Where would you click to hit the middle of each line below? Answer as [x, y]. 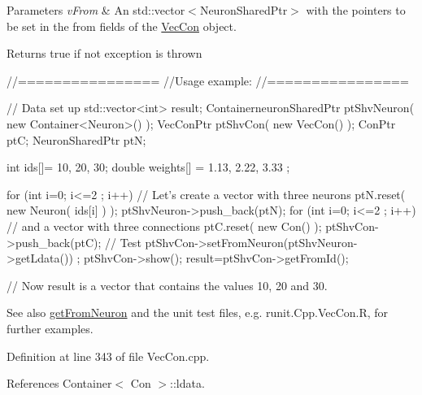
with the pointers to [356, 10]
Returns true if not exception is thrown [104, 53]
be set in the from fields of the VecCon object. [122, 26]
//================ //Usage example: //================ [208, 80]
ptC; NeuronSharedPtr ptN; [76, 139]
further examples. [50, 328]
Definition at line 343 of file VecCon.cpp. [108, 356]
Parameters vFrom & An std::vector [96, 10]
